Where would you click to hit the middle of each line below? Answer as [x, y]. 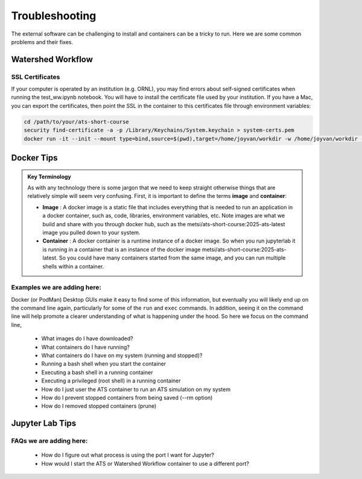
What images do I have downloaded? [87, 338]
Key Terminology [49, 176]
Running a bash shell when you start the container [103, 364]
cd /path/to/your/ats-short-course [76, 122]
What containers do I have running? [85, 347]
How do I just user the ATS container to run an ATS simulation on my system [136, 389]
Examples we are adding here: [56, 288]
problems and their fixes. [42, 42]
